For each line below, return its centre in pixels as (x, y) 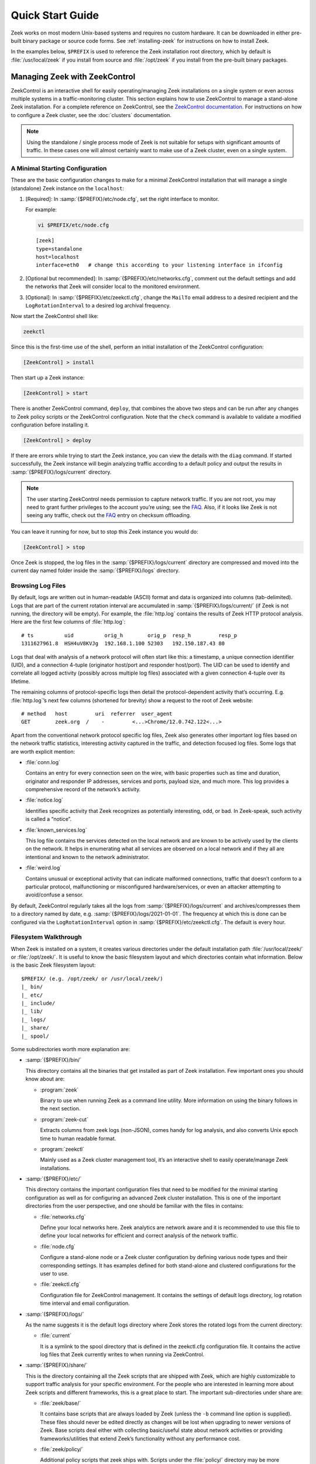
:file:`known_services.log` (56, 830)
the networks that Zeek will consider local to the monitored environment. (113, 286)
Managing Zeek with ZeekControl (73, 76)
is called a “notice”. (49, 819)
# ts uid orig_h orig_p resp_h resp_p (129, 635)
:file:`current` (56, 1336)
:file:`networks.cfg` (63, 1217)
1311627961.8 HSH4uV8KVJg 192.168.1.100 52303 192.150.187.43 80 (123, 644)
